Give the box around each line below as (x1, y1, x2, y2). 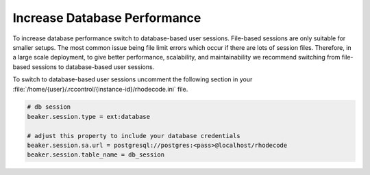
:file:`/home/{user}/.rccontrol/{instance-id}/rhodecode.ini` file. (12, 85, 188, 93)
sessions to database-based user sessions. (32, 62, 155, 71)
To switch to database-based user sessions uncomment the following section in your (12, 75, 253, 83)
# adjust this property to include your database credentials (27, 132, 241, 139)
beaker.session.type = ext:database (27, 113, 151, 120)
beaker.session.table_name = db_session (27, 151, 164, 159)
